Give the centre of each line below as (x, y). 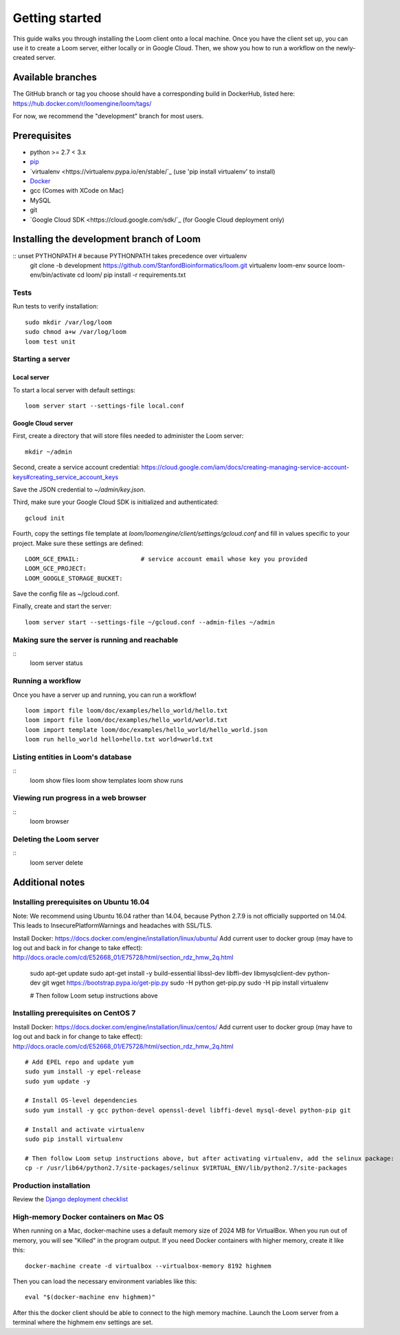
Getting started (57, 18)
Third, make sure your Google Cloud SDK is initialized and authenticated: (116, 502)
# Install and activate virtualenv (85, 1129)
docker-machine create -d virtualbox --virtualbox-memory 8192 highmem (148, 1266)
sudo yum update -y (58, 1081)
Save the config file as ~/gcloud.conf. (66, 594)
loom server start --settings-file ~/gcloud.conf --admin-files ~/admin (150, 622)
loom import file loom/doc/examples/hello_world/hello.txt (126, 710)
